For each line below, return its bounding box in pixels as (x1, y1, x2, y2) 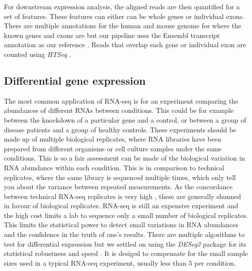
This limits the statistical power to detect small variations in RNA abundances (4, 219, 238, 230)
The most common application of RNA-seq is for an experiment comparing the (4, 95, 238, 106)
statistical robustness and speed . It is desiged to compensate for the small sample (4, 248, 248, 258)
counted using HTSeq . (4, 49, 71, 59)
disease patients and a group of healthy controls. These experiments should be (4, 124, 236, 134)
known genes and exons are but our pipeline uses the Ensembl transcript (4, 30, 220, 40)
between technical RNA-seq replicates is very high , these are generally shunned (4, 191, 241, 201)
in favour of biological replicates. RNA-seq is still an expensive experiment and (4, 200, 238, 211)
